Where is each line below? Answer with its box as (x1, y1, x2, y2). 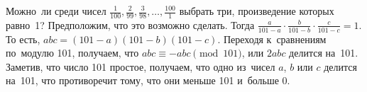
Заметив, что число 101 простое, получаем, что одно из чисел (6, 59, 275, 74)
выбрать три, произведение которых (179, 4, 334, 18)
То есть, (6, 31, 40, 46)
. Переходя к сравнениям (217, 31, 327, 46)
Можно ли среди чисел (6, 4, 106, 18)
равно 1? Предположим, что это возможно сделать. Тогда (6, 17, 255, 32)
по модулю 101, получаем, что (6, 45, 139, 60)
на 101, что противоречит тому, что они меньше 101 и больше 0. (6, 73, 290, 88)
